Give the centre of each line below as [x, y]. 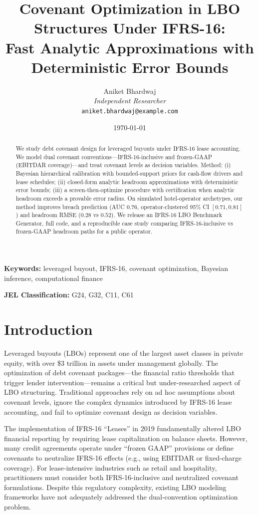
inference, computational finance [54, 278]
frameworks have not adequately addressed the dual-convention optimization [121, 497]
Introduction [48, 329]
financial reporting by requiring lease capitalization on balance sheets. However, [126, 438]
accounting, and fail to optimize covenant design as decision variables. [111, 411]
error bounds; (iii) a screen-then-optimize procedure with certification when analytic [125, 190]
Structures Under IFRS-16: [130, 28]
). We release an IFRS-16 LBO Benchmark [167, 215]
